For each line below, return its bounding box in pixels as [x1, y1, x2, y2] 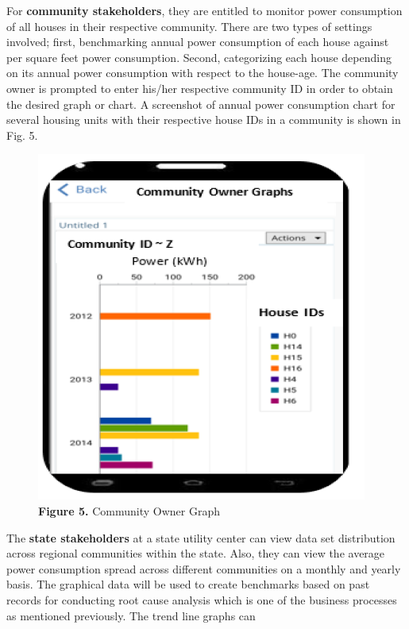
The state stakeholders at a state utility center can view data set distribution [6, 529, 395, 546]
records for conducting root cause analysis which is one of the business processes [6, 591, 397, 608]
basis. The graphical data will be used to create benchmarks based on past [6, 576, 370, 592]
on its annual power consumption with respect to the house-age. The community [6, 64, 399, 81]
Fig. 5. [6, 126, 38, 143]
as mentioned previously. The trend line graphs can [6, 607, 256, 623]
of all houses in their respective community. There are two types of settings [6, 17, 372, 34]
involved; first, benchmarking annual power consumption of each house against [6, 33, 389, 50]
